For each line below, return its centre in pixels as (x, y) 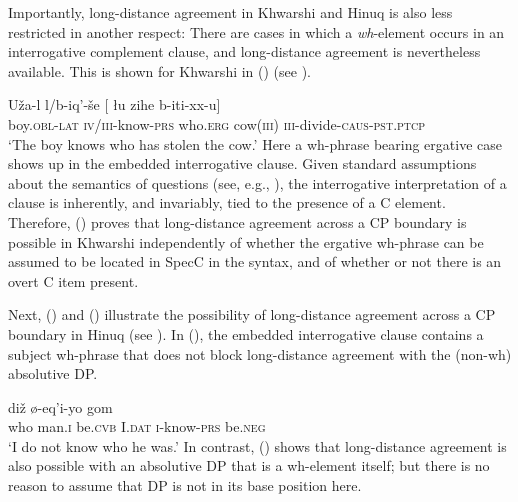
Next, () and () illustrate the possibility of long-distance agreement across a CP (252, 314)
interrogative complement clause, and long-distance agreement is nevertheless (244, 51)
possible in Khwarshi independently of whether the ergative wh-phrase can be (246, 241)
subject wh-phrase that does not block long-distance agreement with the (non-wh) (260, 353)
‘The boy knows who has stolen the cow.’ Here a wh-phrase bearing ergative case (255, 143)
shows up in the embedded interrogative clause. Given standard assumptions (242, 163)
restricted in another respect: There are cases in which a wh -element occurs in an (256, 31)
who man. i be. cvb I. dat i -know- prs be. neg (137, 426)
